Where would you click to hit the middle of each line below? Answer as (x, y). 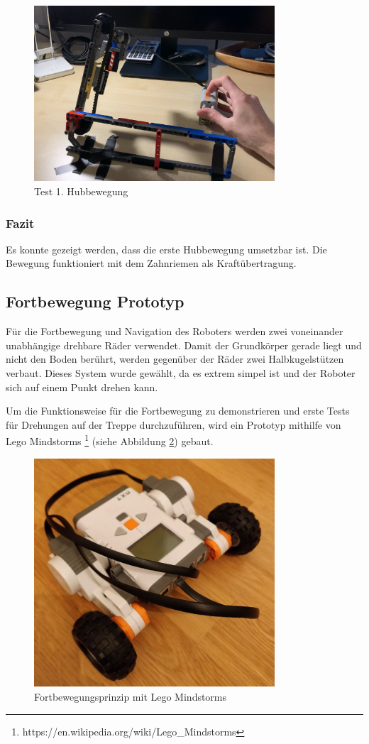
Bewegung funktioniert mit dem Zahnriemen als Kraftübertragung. (151, 263)
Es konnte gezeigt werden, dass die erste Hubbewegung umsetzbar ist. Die (166, 249)
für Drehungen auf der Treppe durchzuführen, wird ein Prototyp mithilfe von (174, 424)
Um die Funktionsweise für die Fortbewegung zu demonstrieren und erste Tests (178, 411)
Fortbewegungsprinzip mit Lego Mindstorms (131, 696)
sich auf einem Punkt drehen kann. (82, 387)
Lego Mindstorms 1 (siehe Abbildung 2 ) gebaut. (110, 440)
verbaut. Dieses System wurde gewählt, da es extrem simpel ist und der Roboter (181, 373)
